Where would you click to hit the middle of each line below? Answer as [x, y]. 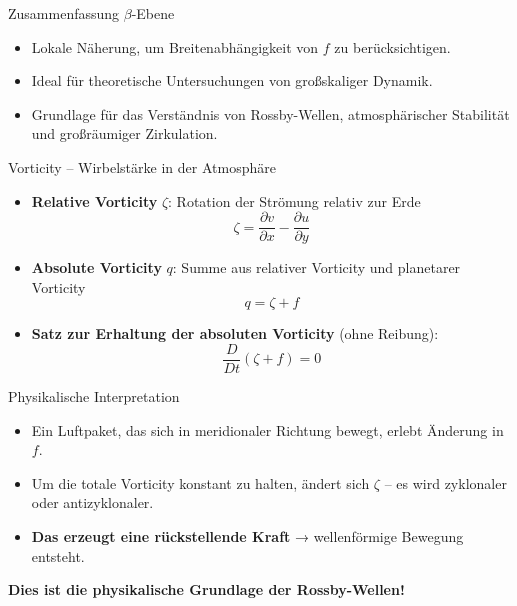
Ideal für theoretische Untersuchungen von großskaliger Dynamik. [232, 80]
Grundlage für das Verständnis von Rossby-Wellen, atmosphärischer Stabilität [270, 113]
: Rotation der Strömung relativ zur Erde [294, 200]
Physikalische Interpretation [94, 396]
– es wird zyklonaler [445, 482]
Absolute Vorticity [96, 267]
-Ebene [153, 13]
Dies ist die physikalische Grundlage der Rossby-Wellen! [206, 589]
